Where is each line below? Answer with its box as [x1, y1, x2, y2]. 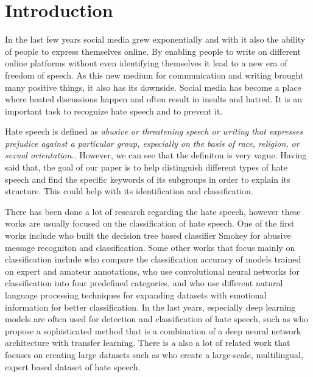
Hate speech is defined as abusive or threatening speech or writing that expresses [5, 125, 303, 138]
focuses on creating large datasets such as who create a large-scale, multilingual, [5, 348, 303, 361]
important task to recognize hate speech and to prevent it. [5, 104, 223, 117]
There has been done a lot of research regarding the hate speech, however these [5, 205, 301, 217]
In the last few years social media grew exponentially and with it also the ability [5, 33, 306, 46]
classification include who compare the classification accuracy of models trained [5, 253, 301, 266]
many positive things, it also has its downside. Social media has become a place [5, 80, 301, 93]
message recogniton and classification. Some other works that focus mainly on [5, 241, 295, 253]
